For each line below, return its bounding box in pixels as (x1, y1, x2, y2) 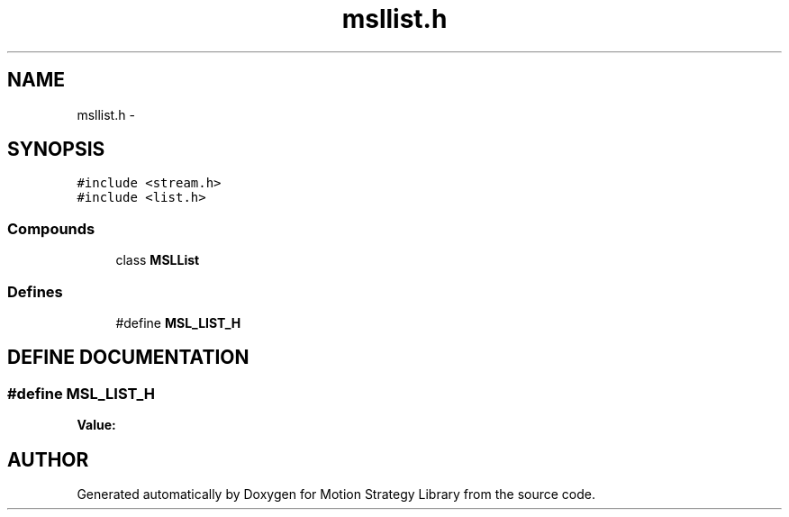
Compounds (7, 219, 95, 238)
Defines (7, 282, 63, 301)
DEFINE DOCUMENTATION (7, 346, 249, 369)
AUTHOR (7, 448, 89, 471)
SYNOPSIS (7, 138, 105, 161)
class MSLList (115, 252, 200, 268)
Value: (77, 417, 116, 433)
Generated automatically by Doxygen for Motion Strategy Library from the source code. (77, 486, 596, 502)
